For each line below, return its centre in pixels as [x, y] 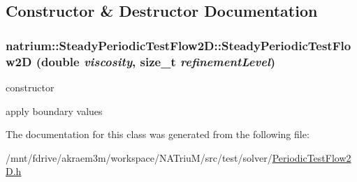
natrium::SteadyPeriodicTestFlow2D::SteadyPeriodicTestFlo [178, 45]
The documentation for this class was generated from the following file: [158, 134]
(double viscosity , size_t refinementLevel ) [156, 61]
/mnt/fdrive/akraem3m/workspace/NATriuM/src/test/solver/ [139, 157]
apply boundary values [54, 111]
